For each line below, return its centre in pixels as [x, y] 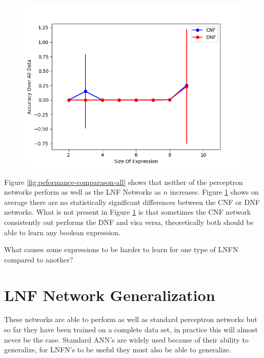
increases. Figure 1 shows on [214, 192]
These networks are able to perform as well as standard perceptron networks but [131, 319]
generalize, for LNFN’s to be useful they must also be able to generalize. [118, 350]
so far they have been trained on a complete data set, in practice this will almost [131, 329]
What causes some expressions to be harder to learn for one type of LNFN [121, 249]
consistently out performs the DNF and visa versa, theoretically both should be [129, 222]
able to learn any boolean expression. [62, 232]
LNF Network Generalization [110, 295]
